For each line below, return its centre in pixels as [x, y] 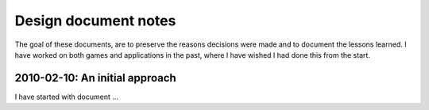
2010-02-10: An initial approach [95, 78]
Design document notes [95, 21]
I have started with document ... [67, 97]
